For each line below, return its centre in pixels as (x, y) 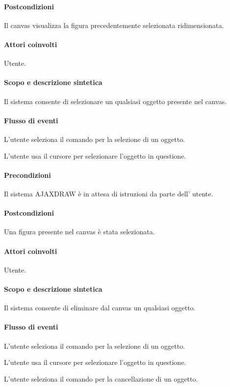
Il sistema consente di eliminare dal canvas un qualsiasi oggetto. (100, 308)
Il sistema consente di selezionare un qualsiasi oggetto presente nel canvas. (115, 101)
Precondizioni (27, 175)
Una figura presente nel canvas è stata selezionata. (79, 232)
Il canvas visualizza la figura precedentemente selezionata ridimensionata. (114, 25)
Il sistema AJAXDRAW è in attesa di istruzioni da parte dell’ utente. (109, 193)
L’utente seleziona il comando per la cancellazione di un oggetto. (101, 378)
